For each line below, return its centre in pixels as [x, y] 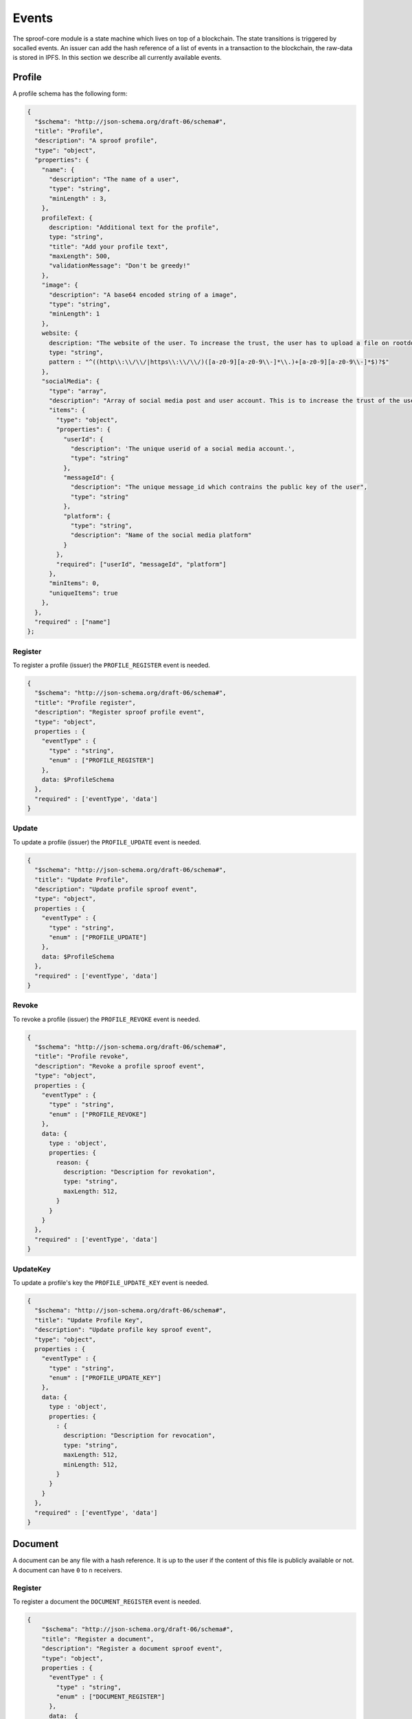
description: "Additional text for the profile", [134, 227]
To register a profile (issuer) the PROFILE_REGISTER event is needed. [112, 665]
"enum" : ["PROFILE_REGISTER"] [102, 760]
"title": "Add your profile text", [109, 247]
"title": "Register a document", [98, 1639]
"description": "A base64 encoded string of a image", [143, 295]
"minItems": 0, [75, 583]
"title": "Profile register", [85, 702]
